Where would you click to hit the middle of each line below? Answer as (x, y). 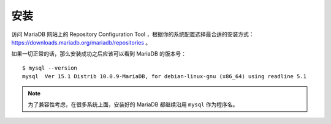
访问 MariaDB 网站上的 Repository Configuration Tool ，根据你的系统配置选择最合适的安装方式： (133, 34)
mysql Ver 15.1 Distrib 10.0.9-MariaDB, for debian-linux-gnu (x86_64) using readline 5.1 (164, 77)
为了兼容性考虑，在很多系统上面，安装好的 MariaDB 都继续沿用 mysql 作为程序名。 (133, 104)
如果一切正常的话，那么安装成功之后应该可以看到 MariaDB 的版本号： (99, 54)
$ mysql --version (50, 68)
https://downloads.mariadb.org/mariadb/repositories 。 (81, 42)
